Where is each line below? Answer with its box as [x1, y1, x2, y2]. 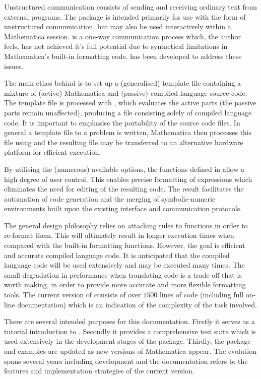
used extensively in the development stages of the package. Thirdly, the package [4, 336, 251, 346]
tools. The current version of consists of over [4, 289, 141, 300]
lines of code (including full [159, 289, 244, 300]
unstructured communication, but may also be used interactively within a [4, 21, 231, 32]
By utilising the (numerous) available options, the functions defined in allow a [4, 163, 244, 174]
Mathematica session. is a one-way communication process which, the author [4, 31, 241, 41]
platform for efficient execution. [4, 147, 101, 157]
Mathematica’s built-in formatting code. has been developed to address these [4, 50, 242, 61]
